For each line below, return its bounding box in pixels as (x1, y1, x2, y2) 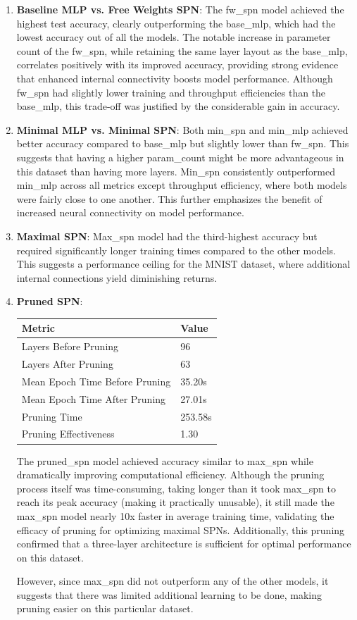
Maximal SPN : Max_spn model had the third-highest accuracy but (16, 228, 318, 243)
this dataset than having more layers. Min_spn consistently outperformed (16, 163, 335, 178)
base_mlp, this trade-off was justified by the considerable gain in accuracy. (16, 99, 340, 113)
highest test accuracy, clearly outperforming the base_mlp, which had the (16, 15, 336, 30)
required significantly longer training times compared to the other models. (16, 242, 336, 257)
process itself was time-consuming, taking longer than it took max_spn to (16, 480, 336, 495)
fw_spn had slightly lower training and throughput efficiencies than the (16, 85, 326, 99)
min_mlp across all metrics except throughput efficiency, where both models (16, 178, 347, 192)
